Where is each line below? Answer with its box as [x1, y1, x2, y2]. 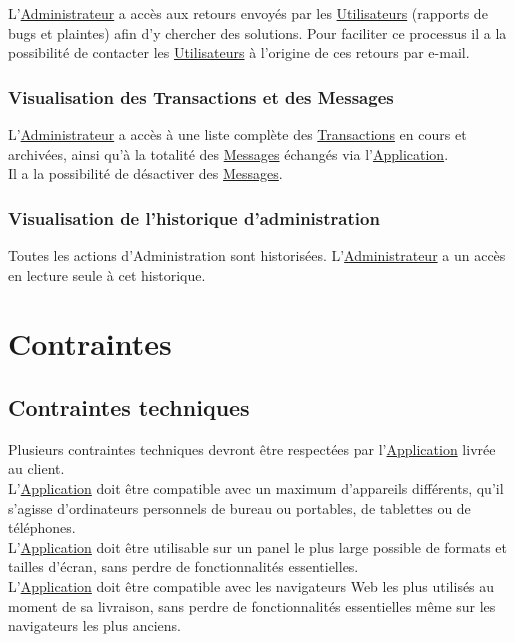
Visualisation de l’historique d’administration [8, 205, 380, 230]
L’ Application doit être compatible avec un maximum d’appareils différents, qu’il [8, 477, 504, 498]
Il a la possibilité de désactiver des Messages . [8, 163, 283, 184]
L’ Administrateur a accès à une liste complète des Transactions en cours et [8, 124, 467, 144]
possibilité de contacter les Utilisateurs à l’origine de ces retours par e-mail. [8, 42, 470, 63]
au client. [8, 458, 65, 479]
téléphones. [8, 517, 76, 538]
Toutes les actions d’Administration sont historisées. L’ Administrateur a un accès [8, 245, 506, 265]
